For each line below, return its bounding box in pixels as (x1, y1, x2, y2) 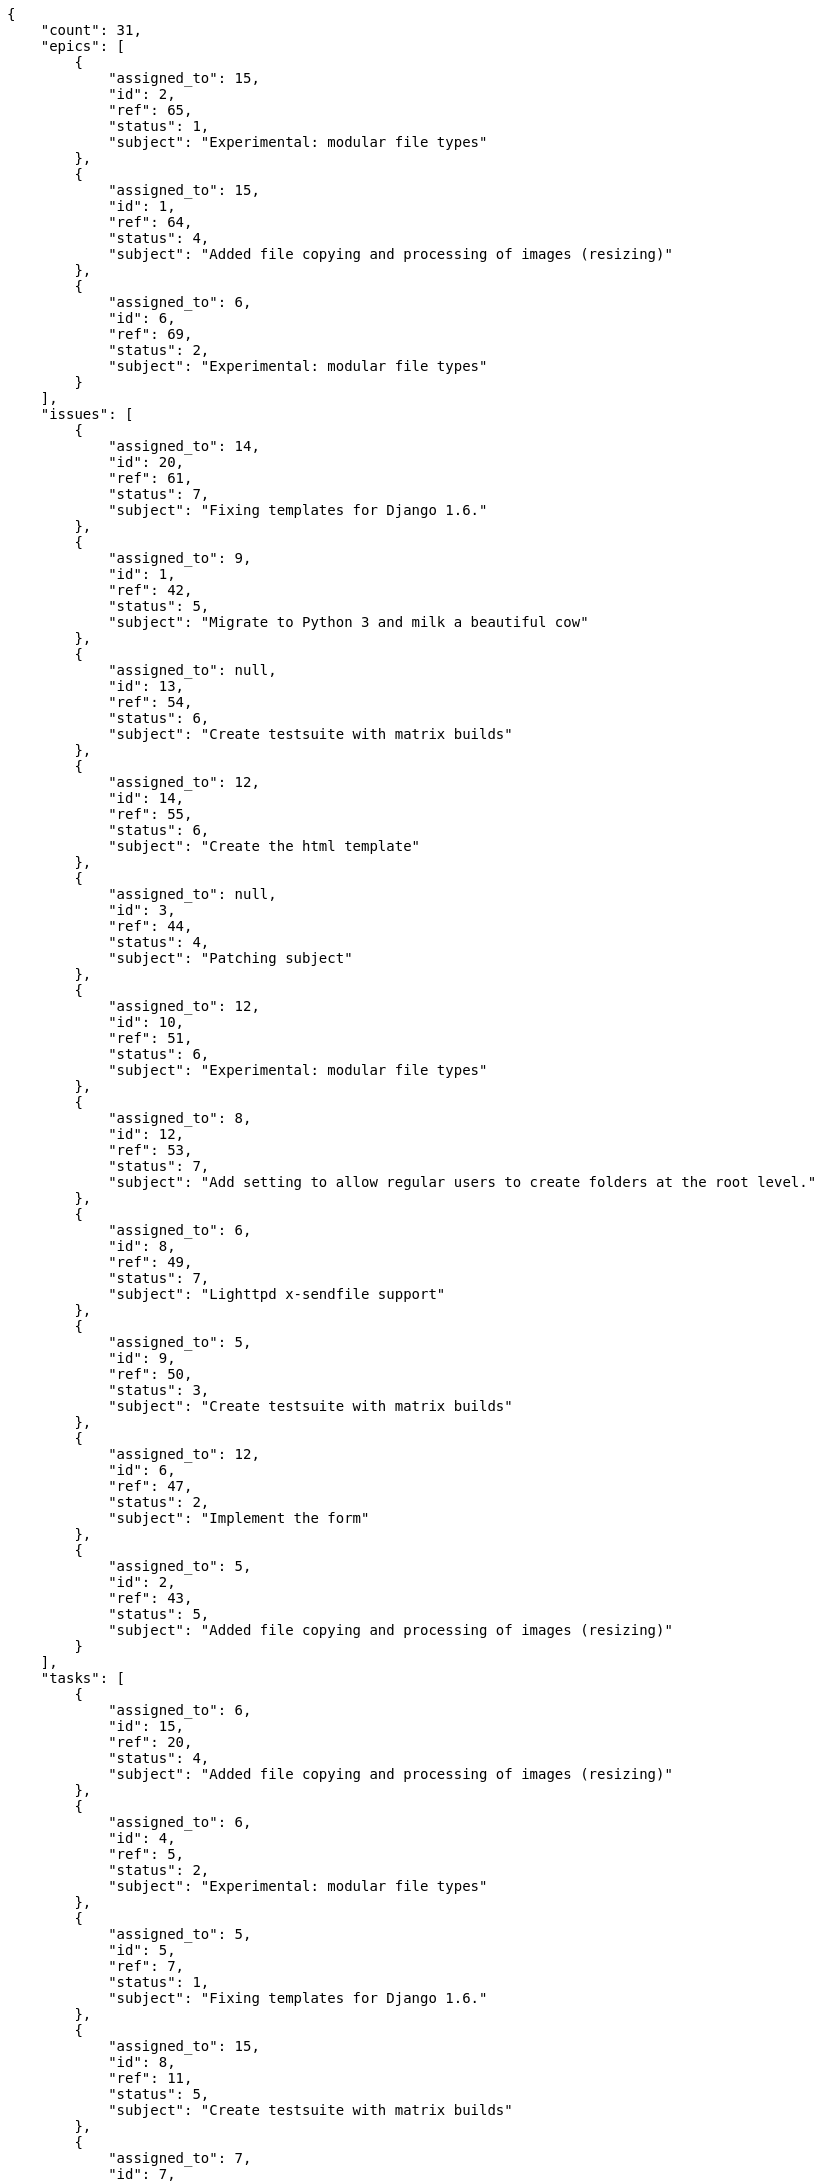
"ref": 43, (108, 1590, 193, 1606)
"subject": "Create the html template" (108, 838, 421, 854)
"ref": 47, (108, 1478, 193, 1494)
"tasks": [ (40, 1670, 126, 1686)
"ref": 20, (108, 1734, 193, 1750)
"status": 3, (108, 1382, 210, 1398)
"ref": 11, (108, 2070, 193, 2086)
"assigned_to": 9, (108, 550, 252, 566)
